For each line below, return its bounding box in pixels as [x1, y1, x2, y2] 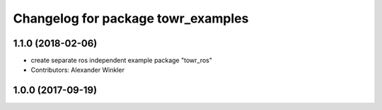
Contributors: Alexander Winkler [30, 66, 125, 74]
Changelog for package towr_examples [13, 11, 249, 26]
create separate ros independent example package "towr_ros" [30, 56, 212, 65]
